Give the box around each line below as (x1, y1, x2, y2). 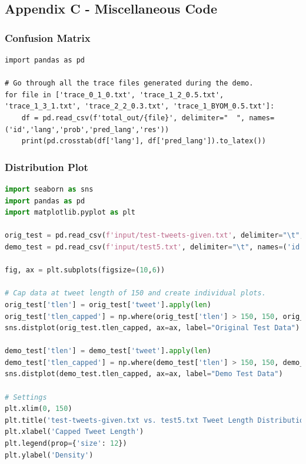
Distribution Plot (5, 159, 88, 174)
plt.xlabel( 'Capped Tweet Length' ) (5, 427, 144, 436)
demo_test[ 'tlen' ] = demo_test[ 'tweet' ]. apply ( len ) (5, 347, 211, 356)
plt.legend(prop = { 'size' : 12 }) (5, 439, 127, 448)
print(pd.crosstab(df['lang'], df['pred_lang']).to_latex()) (21, 137, 266, 146)
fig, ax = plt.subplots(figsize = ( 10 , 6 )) (5, 266, 165, 275)
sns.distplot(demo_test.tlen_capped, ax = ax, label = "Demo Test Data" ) (5, 370, 283, 379)
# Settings (5, 393, 47, 402)
